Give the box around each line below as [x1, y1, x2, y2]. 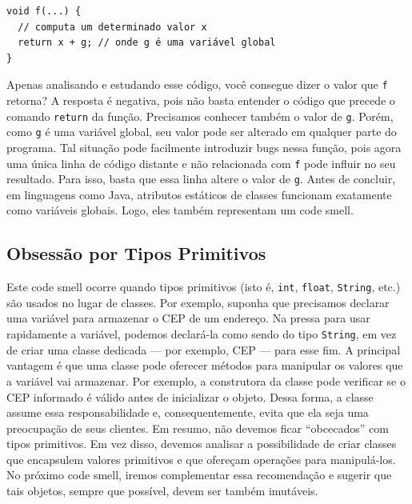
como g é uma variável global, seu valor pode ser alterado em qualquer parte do [6, 123, 397, 140]
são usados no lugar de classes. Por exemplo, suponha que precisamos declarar [6, 294, 390, 310]
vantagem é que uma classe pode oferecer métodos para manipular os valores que [6, 357, 403, 374]
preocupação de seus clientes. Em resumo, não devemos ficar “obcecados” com [6, 419, 389, 436]
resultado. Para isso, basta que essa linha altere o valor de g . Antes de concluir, [6, 170, 396, 187]
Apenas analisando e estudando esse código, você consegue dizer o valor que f [6, 76, 388, 93]
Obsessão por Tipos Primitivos [6, 241, 266, 266]
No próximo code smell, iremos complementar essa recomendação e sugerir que [6, 466, 392, 483]
